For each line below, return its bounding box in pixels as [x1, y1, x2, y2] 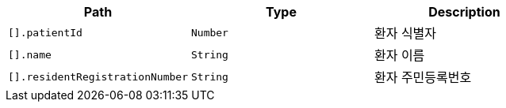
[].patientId [8, 26, 82, 39]
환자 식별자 [374, 25, 437, 41]
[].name [8, 48, 52, 61]
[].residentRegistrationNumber [8, 70, 188, 83]
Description [428, 4, 500, 20]
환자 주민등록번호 [374, 69, 472, 85]
